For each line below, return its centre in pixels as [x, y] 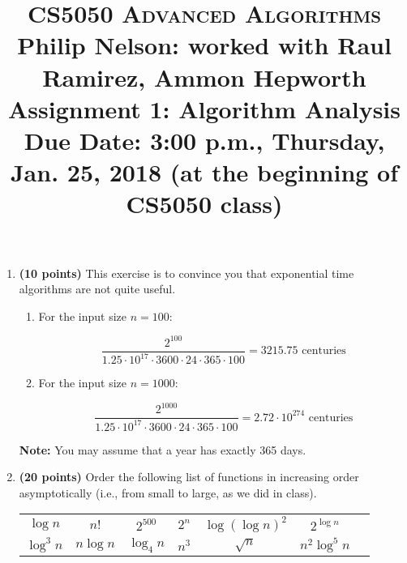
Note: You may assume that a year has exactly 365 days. [163, 449]
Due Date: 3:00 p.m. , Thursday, [204, 140]
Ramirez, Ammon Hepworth [204, 77]
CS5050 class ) [204, 204]
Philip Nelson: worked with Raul [204, 45]
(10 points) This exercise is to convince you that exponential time [186, 273]
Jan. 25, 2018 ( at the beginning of [204, 172]
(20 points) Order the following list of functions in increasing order [189, 477]
